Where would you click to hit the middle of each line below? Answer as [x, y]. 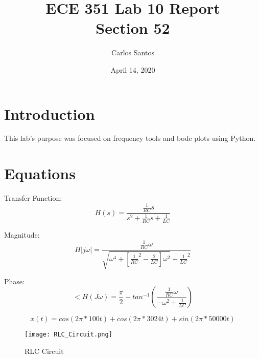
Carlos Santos [133, 52]
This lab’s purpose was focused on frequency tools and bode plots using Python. [130, 138]
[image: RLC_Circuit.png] [68, 335]
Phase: [14, 281]
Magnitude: [22, 235]
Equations [40, 173]
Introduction [50, 113]
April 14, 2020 [133, 69]
